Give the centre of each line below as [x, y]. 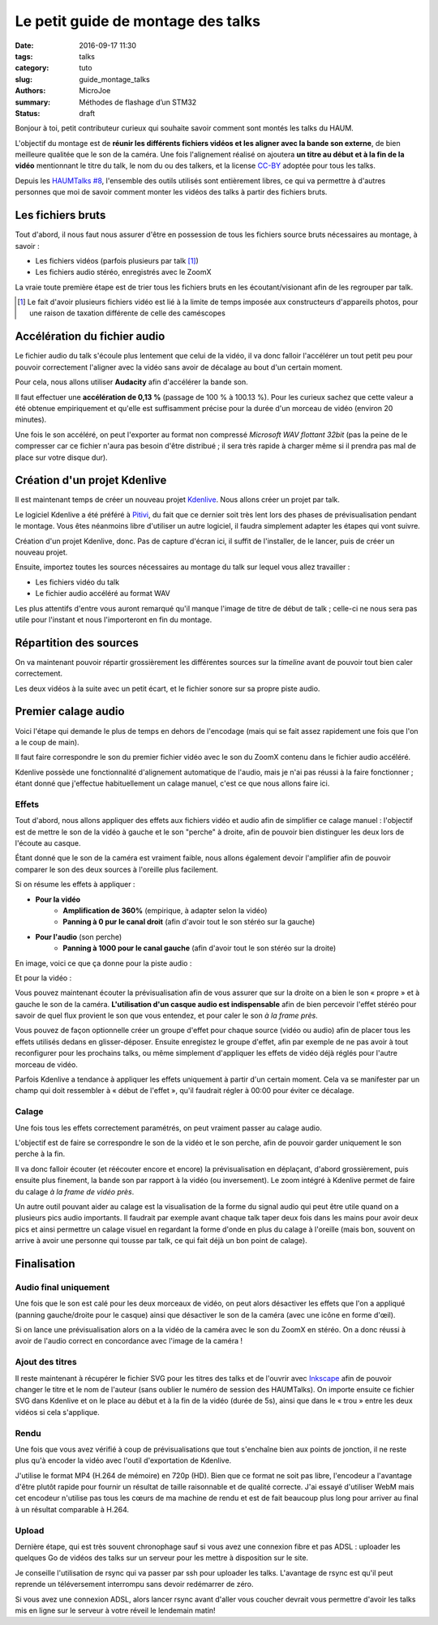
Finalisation [45, 1264]
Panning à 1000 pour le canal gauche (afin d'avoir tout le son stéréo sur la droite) [200, 948]
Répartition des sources [77, 643]
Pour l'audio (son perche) [79, 937]
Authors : [30, 91]
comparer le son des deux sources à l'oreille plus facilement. [117, 869]
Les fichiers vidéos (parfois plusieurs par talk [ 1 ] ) [117, 260]
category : [32, 68]
